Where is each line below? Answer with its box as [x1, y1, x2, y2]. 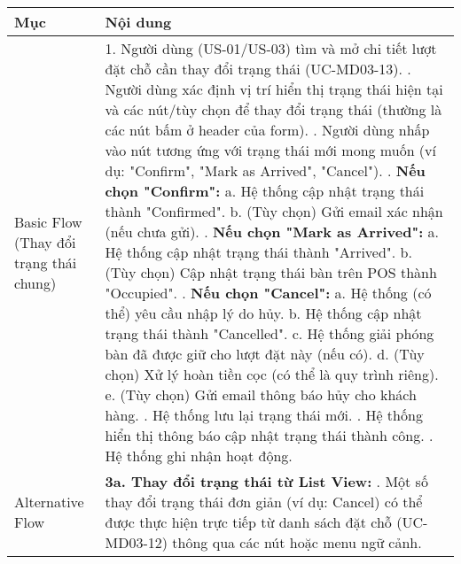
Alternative [14, 491, 84, 512]
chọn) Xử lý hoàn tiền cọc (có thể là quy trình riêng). [105, 364, 439, 384]
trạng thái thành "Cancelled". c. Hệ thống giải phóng [105, 323, 434, 344]
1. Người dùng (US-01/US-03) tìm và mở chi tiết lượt [105, 38, 437, 58]
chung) [14, 272, 57, 293]
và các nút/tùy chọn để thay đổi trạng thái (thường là [105, 99, 442, 120]
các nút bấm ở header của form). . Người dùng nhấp [105, 120, 430, 140]
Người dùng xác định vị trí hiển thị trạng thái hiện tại [105, 79, 443, 99]
